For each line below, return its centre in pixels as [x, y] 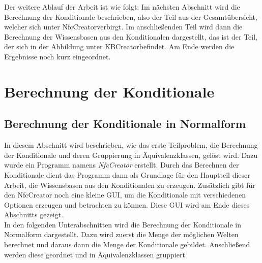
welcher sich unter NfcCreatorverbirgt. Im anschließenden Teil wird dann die [123, 27]
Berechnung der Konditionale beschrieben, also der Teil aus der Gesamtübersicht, [131, 17]
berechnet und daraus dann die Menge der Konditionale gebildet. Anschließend [127, 244]
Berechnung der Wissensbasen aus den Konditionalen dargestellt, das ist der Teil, [131, 36]
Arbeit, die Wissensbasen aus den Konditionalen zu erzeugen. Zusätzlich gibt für [130, 185]
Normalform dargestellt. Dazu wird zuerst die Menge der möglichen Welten [121, 234]
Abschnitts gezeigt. [34, 215]
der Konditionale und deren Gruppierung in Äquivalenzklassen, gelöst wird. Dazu [131, 155]
